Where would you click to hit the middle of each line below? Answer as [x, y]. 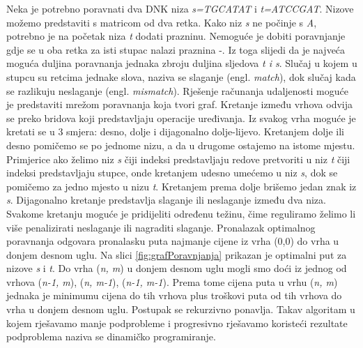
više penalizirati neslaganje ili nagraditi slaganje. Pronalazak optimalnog [161, 227]
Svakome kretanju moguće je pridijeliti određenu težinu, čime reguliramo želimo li [181, 213]
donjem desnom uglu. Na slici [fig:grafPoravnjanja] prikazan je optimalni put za [177, 254]
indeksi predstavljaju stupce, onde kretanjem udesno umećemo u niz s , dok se [172, 173]
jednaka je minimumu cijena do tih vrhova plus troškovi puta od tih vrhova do [174, 295]
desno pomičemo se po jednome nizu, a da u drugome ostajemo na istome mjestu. [181, 145]
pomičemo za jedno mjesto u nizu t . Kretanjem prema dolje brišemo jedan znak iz [181, 186]
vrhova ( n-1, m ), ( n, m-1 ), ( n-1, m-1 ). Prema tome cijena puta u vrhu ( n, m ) [172, 281]
